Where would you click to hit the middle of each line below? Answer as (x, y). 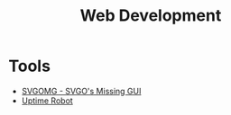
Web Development (151, 16)
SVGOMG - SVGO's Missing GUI (81, 91)
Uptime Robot (47, 101)
